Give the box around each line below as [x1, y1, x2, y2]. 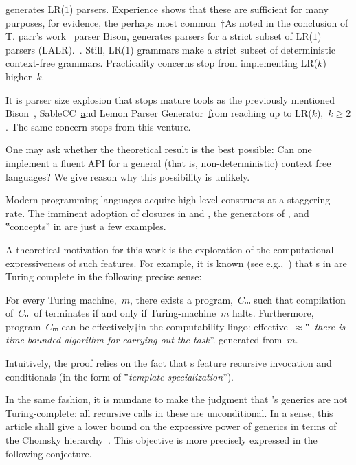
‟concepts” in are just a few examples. [5, 219, 166, 234]
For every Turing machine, [5, 292, 117, 306]
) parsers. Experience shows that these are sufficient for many [69, 2, 329, 16]
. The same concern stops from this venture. [5, 119, 191, 133]
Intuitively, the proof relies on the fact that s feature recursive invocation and [5, 356, 332, 370]
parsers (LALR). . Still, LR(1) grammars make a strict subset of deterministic [5, 42, 336, 56]
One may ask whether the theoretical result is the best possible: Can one [5, 142, 312, 157]
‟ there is [305, 319, 346, 333]
